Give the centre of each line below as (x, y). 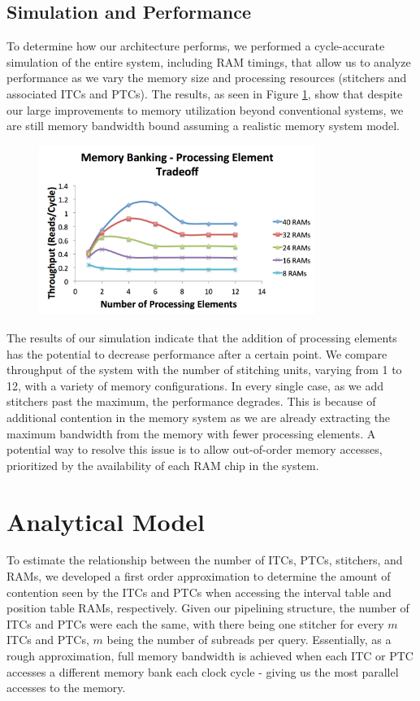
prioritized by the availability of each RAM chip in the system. (163, 465)
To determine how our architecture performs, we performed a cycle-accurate (196, 46)
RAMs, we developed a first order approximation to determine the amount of (199, 576)
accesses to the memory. (66, 688)
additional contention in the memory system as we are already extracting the (199, 417)
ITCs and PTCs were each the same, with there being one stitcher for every (195, 623)
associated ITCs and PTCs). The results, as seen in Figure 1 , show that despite (205, 93)
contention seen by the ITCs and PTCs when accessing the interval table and (199, 592)
